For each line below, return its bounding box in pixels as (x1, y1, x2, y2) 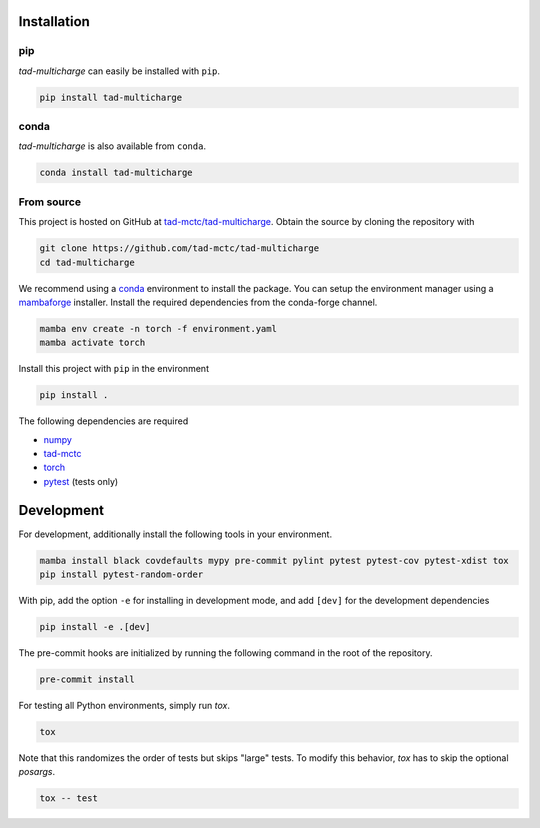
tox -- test (39, 793, 99, 804)
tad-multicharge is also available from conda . (18, 140, 207, 152)
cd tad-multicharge (39, 256, 135, 268)
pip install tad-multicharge (39, 91, 183, 103)
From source (18, 195, 82, 209)
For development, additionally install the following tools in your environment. (18, 528, 333, 540)
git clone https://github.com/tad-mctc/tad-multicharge (39, 243, 320, 254)
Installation (18, 13, 90, 30)
